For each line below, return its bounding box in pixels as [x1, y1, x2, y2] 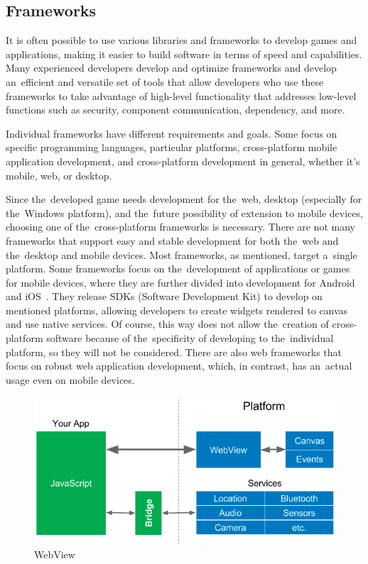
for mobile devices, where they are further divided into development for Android [6, 275, 355, 289]
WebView [34, 547, 75, 562]
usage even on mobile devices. [6, 372, 135, 387]
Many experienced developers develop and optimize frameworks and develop [6, 60, 337, 75]
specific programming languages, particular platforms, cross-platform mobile [6, 140, 337, 155]
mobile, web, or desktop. [6, 167, 112, 182]
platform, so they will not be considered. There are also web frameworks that [6, 344, 342, 359]
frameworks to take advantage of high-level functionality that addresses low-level [6, 88, 357, 103]
